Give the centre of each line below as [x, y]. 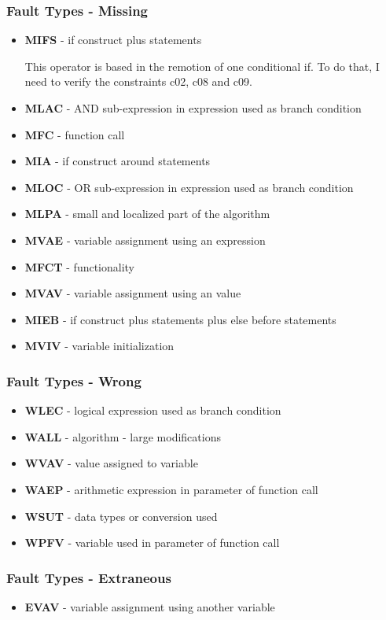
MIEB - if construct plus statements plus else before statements [180, 319]
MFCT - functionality [80, 266]
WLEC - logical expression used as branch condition [153, 410]
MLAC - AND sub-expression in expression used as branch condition [193, 108]
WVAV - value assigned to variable [111, 463]
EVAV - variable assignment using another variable [150, 606]
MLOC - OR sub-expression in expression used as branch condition [189, 187]
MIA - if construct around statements [118, 161]
